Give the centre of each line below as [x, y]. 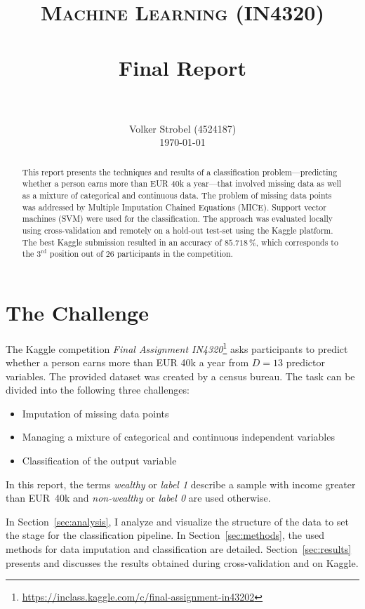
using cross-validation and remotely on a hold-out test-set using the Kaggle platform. [178, 230]
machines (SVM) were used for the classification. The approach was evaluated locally [178, 219]
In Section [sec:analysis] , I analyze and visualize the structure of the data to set [177, 521]
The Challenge [77, 312]
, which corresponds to [297, 242]
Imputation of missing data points [95, 413]
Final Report [182, 67]
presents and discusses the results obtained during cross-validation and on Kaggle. [182, 562]
